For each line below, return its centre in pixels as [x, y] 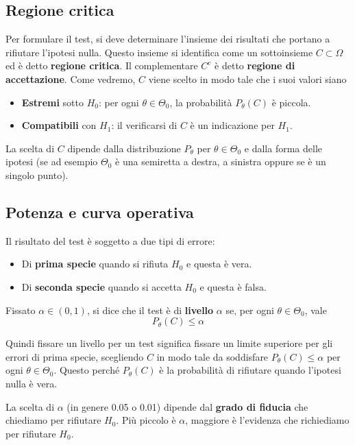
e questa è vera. [219, 264]
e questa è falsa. [233, 286]
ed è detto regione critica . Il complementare [102, 65]
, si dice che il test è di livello [150, 310]
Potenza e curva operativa [100, 212]
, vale [316, 310]
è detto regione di [255, 65]
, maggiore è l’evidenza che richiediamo [267, 420]
